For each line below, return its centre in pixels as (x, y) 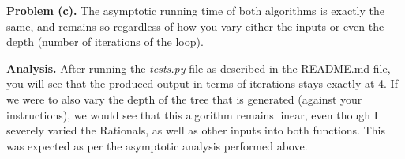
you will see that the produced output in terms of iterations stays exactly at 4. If (202, 83)
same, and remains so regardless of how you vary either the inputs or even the (195, 26)
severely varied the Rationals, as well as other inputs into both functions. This (196, 130)
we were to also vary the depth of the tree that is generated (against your (184, 98)
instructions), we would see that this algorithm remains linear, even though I (192, 114)
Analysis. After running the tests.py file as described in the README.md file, (199, 68)
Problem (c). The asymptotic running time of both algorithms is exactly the (195, 10)
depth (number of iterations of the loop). (105, 42)
